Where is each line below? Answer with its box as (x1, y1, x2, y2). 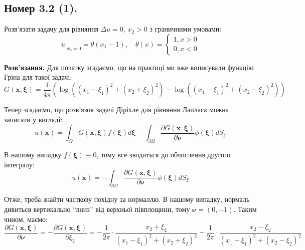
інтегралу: (4, 159, 35, 169)
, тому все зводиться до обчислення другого (96, 149, 231, 159)
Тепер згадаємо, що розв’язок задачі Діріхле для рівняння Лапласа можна (4, 104, 229, 115)
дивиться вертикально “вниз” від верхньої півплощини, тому (4, 203, 190, 214)
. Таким (233, 203, 257, 214)
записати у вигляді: (4, 114, 63, 125)
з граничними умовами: (149, 24, 222, 34)
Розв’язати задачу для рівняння (4, 24, 98, 34)
